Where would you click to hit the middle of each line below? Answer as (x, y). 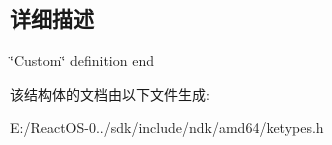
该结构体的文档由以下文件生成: (110, 93)
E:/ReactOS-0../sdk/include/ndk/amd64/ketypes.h (167, 127)
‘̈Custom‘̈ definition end (82, 60)
